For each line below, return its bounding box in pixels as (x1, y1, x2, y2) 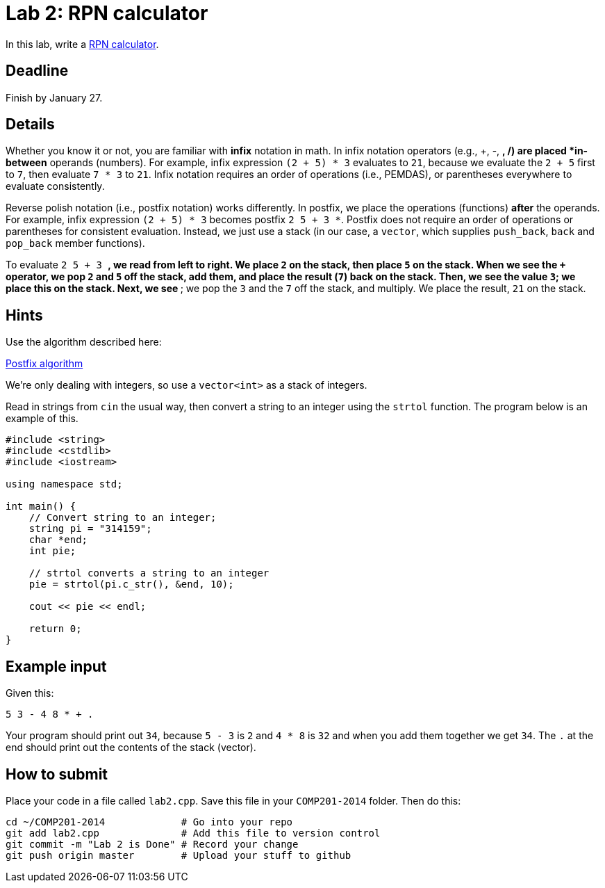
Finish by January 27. (6, 91, 103, 104)
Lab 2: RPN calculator (6, 1, 208, 25)
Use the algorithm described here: (6, 336, 162, 348)
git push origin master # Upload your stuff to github (6, 849, 351, 861)
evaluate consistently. (6, 180, 105, 193)
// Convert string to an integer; (28, 512, 217, 524)
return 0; (28, 623, 82, 635)
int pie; (28, 545, 76, 557)
